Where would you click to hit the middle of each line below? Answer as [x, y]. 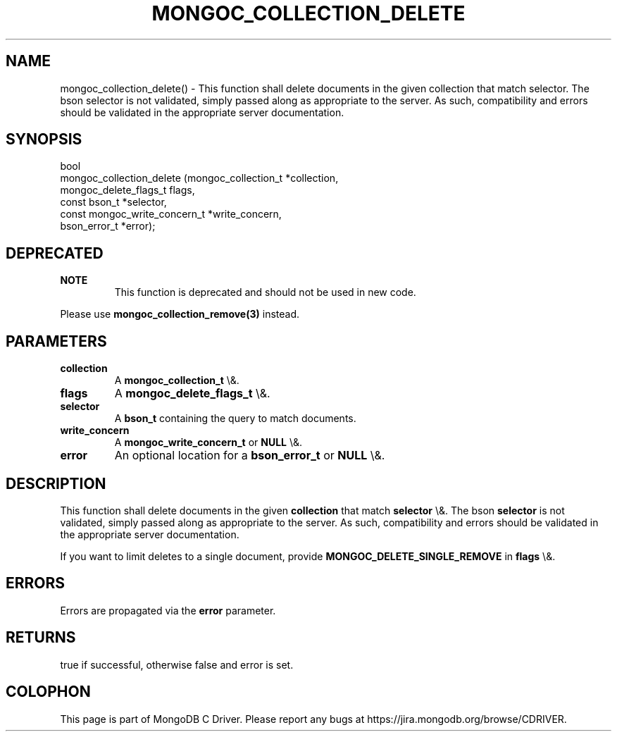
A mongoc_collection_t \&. [177, 380]
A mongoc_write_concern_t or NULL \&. [208, 442]
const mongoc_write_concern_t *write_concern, [171, 214]
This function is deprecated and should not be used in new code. [265, 292]
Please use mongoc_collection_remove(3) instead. [180, 314]
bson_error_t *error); [108, 226]
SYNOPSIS [44, 140]
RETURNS [41, 638]
